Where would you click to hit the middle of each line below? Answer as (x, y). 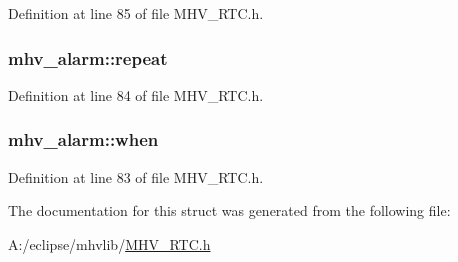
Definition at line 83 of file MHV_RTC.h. (136, 176)
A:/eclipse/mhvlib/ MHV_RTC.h (109, 243)
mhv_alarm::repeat (88, 57)
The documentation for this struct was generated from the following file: (229, 210)
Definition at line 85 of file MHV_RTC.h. (136, 13)
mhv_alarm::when (83, 139)
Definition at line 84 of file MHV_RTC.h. (136, 94)
